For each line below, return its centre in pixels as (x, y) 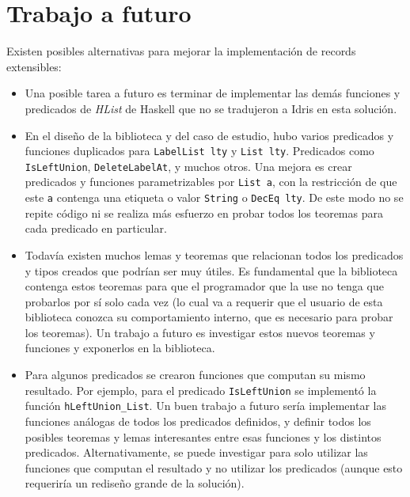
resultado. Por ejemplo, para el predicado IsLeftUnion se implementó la (201, 390)
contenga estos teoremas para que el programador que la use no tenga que (204, 286)
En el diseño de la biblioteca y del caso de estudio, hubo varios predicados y (209, 135)
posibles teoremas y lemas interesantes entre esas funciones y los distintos (203, 436)
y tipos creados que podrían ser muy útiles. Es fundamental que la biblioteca (211, 270)
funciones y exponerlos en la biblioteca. (120, 348)
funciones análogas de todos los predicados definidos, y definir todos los (198, 421)
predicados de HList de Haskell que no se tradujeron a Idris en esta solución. (211, 108)
